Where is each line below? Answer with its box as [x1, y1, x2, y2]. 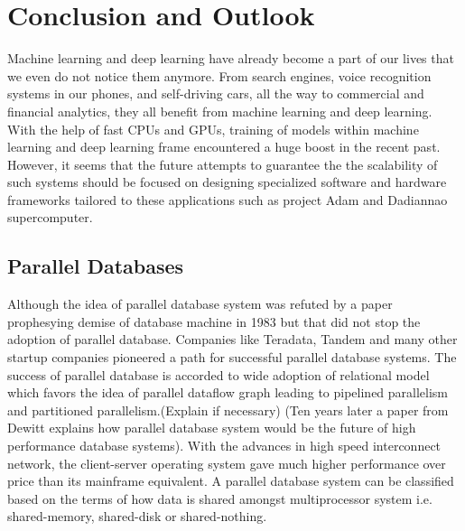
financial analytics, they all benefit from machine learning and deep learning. [7, 101, 432, 120]
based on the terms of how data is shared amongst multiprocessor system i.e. [7, 489, 432, 508]
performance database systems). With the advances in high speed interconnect [7, 436, 442, 455]
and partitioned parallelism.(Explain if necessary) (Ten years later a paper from [7, 400, 449, 419]
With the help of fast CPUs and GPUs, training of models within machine [7, 119, 419, 138]
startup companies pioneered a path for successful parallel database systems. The [7, 348, 457, 367]
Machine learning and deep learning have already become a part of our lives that [7, 49, 454, 68]
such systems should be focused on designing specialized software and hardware [7, 172, 447, 191]
